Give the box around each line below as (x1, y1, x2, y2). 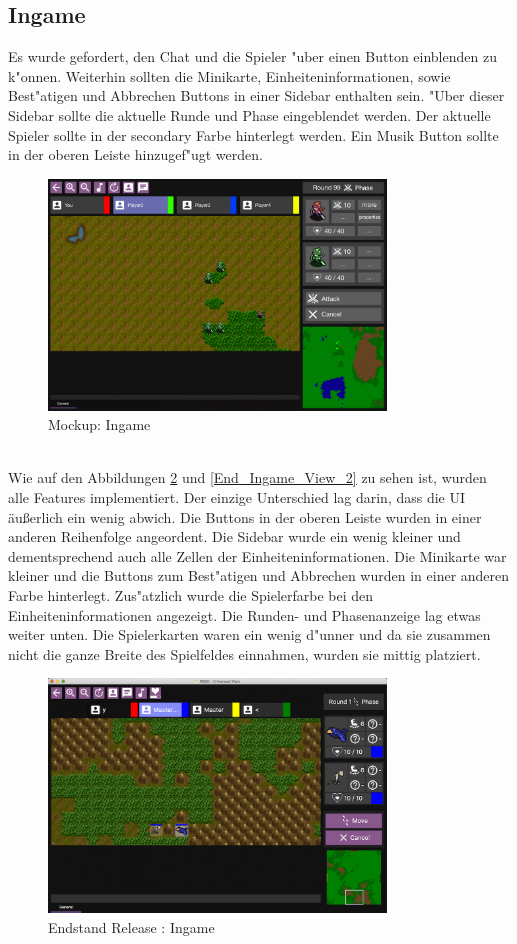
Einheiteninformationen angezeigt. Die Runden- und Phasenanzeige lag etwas (8, 604, 481, 625)
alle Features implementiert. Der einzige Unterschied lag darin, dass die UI (8, 487, 466, 507)
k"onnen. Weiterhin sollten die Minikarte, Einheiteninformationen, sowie (8, 65, 451, 86)
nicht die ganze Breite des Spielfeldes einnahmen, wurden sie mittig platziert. (8, 643, 481, 664)
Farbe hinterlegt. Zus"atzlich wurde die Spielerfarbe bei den (8, 584, 374, 605)
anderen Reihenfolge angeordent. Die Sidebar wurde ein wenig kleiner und (8, 526, 461, 547)
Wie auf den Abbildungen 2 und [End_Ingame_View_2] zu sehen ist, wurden (8, 467, 487, 488)
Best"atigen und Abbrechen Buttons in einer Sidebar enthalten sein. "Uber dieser (8, 85, 505, 106)
